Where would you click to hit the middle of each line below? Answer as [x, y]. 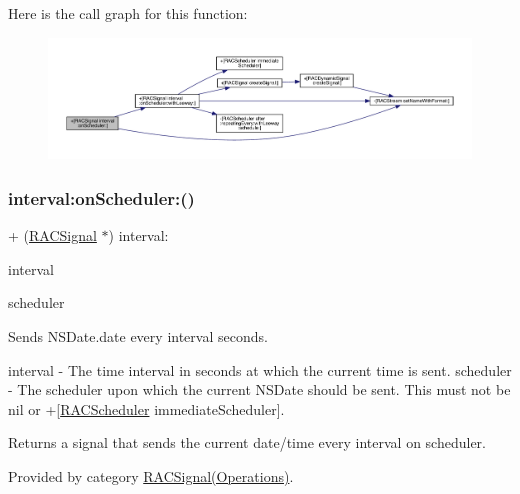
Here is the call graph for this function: [128, 13]
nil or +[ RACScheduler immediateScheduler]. [146, 408]
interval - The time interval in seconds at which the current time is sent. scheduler [260, 369]
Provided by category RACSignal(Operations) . [151, 476]
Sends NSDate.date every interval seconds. [138, 336]
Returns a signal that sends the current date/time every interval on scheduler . [247, 442]
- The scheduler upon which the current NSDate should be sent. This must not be [259, 389]
